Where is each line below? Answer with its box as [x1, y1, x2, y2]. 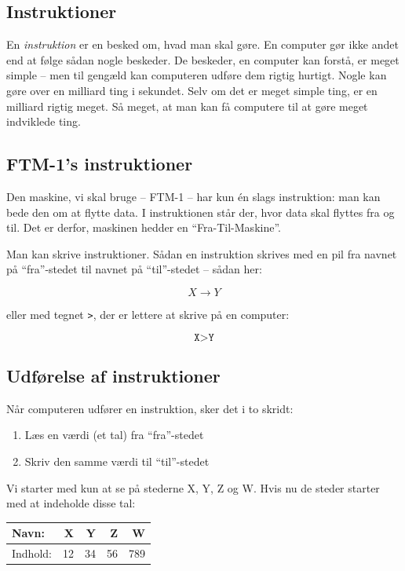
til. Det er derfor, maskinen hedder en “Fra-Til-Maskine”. [6, 219, 281, 236]
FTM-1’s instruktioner [6, 152, 193, 176]
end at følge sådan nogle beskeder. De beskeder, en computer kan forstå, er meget [6, 51, 400, 68]
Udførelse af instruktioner [6, 363, 221, 387]
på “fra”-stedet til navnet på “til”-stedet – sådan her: [6, 261, 262, 277]
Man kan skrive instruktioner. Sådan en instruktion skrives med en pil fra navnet [6, 245, 397, 262]
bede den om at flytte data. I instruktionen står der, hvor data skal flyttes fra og [6, 203, 395, 220]
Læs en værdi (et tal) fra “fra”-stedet [24, 426, 204, 443]
